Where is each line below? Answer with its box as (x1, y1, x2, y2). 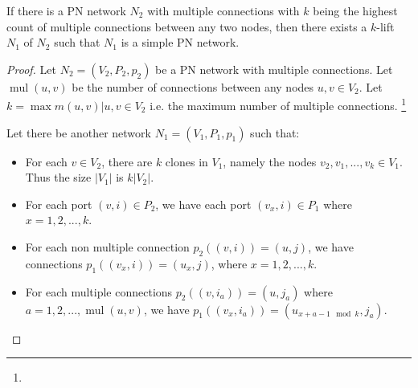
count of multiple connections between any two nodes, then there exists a (6, 18, 367, 35)
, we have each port (155, 195, 252, 212)
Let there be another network (6, 124, 151, 141)
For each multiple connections (25, 283, 173, 300)
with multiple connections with (147, 2, 300, 18)
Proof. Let (6, 60, 56, 77)
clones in (165, 153, 208, 169)
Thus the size (25, 169, 92, 186)
